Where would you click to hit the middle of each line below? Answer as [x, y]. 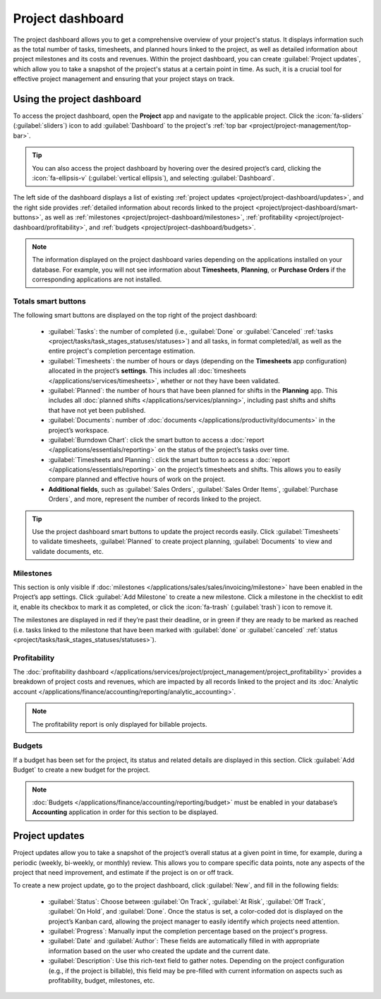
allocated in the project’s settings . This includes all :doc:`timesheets [147, 371]
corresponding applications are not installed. [97, 279]
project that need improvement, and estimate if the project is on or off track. [123, 873]
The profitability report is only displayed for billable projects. [120, 724]
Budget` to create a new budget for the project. [81, 770]
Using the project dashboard [77, 99]
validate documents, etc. [68, 551]
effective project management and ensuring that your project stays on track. [124, 79]
